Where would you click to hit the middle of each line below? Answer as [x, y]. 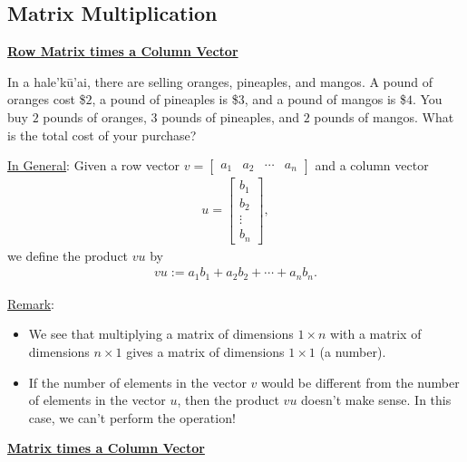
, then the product [228, 400]
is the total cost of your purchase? [102, 135]
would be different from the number [360, 382]
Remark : [31, 303]
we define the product [68, 255]
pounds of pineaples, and [231, 116]
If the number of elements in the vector [137, 382]
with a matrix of [376, 334]
